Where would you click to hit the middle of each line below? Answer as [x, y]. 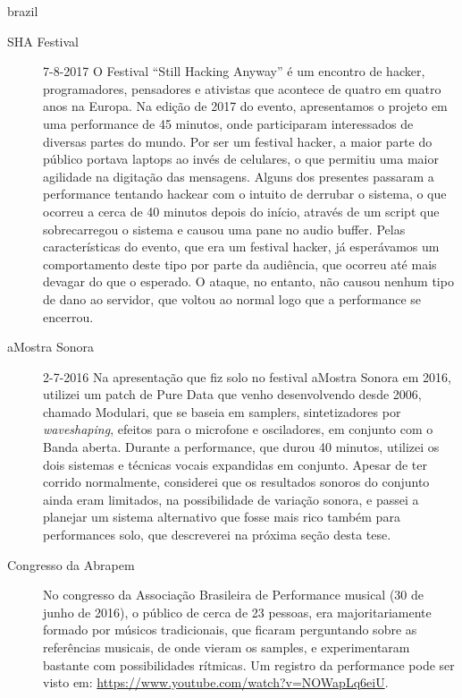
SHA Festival [43, 41]
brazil [23, 11]
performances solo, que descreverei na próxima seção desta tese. [217, 535]
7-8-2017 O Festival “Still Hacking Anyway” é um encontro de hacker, [234, 71]
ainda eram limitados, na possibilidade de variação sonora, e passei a [231, 499]
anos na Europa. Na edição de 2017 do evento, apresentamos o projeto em [245, 106]
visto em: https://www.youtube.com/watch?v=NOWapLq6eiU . [216, 682]
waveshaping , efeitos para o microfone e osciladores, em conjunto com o [238, 429]
